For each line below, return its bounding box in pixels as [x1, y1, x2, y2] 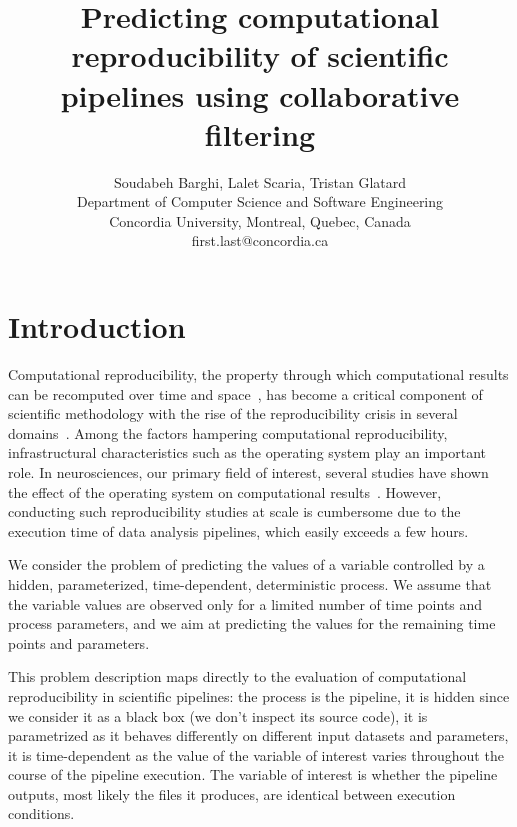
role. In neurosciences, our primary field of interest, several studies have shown [8, 461, 489, 482]
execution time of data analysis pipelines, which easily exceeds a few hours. [8, 520, 469, 541]
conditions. [8, 803, 75, 824]
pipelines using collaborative [60, 74, 460, 115]
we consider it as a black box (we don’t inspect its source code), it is [8, 705, 428, 726]
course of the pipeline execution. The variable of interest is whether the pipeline [8, 764, 498, 785]
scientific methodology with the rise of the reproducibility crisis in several [8, 403, 458, 424]
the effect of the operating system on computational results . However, [8, 481, 442, 502]
